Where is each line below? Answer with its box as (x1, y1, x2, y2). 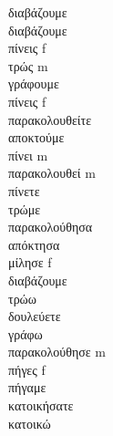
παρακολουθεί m (8, 163, 96, 182)
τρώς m (8, 56, 48, 75)
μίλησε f (8, 253, 52, 272)
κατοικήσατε (8, 396, 74, 415)
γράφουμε (8, 74, 59, 93)
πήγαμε (8, 378, 46, 397)
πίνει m (8, 145, 48, 164)
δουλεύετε (8, 306, 61, 326)
